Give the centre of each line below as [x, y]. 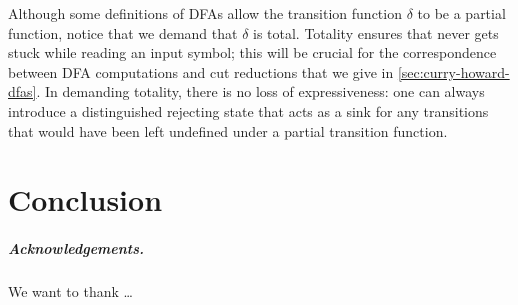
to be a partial [461, 13]
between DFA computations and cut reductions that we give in [201, 71]
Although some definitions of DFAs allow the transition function [205, 13]
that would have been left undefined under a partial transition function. [228, 130]
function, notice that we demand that [123, 32]
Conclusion [85, 199]
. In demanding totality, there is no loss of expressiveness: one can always [260, 91]
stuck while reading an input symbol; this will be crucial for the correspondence [252, 52]
